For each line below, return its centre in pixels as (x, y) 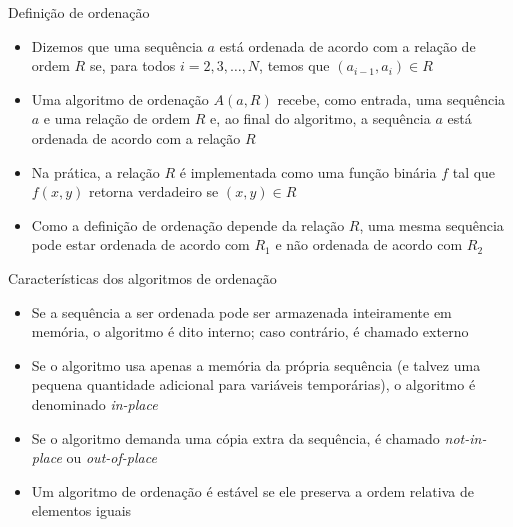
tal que (474, 171)
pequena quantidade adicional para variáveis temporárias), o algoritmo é (253, 384)
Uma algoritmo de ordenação (120, 98)
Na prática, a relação (95, 171)
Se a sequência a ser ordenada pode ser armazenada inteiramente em (241, 311)
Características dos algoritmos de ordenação (142, 277)
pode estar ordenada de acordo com (140, 244)
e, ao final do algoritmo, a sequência (320, 118)
